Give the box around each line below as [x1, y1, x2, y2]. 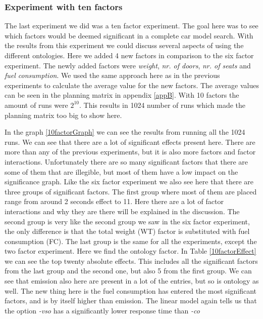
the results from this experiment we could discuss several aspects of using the [5, 40, 244, 51]
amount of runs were [5, 99, 68, 110]
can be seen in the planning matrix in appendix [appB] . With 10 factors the [5, 90, 239, 100]
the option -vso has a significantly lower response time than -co [5, 305, 200, 315]
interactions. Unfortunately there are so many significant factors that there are [5, 156, 248, 167]
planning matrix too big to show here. [5, 109, 122, 120]
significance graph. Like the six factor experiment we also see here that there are [5, 176, 254, 187]
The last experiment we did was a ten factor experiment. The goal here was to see [5, 20, 258, 31]
